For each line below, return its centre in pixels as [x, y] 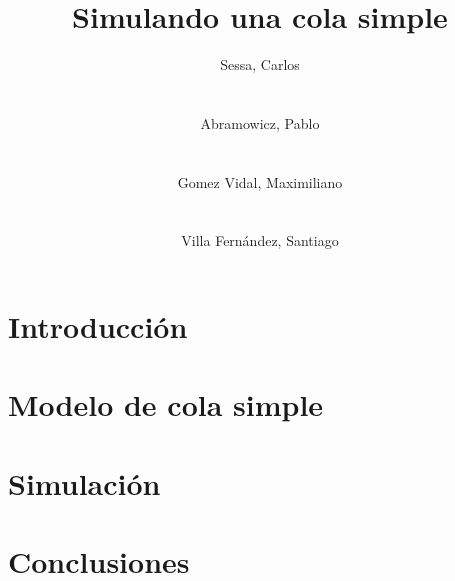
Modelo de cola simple [166, 404]
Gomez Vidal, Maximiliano [260, 181]
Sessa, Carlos [260, 64]
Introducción [98, 326]
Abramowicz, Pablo [260, 122]
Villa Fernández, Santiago [260, 240]
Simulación [84, 482]
